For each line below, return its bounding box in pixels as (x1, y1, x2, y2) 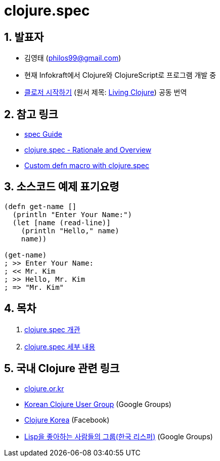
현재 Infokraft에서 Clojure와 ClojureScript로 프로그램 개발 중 (24, 71, 216, 80)
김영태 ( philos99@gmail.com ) (24, 54, 121, 63)
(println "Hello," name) (21, 226, 119, 235)
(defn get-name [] (4, 202, 77, 211)
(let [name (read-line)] (12, 218, 111, 227)
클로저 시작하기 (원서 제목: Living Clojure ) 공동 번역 (24, 88, 187, 97)
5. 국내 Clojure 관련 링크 (4, 362, 120, 375)
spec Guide (24, 130, 62, 139)
